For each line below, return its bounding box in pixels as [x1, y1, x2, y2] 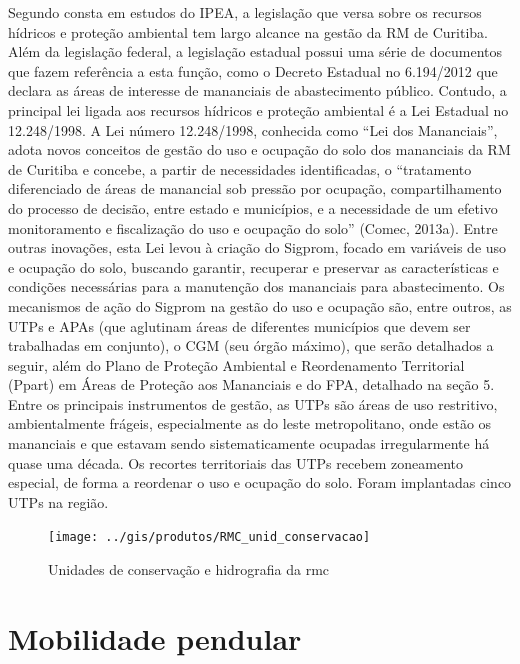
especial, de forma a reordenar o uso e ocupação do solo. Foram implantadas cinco [8, 472, 512, 493]
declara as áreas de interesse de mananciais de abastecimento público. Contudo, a [8, 80, 507, 101]
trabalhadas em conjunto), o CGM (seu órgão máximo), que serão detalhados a [8, 335, 494, 356]
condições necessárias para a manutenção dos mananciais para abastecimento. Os [8, 276, 505, 297]
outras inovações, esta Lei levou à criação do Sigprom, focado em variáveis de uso [8, 237, 507, 258]
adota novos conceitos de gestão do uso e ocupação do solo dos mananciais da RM [8, 139, 511, 160]
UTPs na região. [8, 491, 109, 512]
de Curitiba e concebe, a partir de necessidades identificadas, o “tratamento [8, 158, 472, 179]
